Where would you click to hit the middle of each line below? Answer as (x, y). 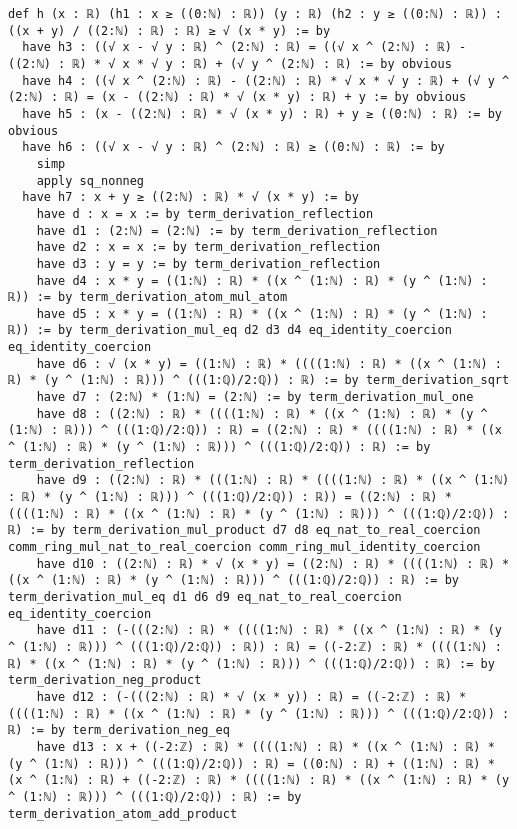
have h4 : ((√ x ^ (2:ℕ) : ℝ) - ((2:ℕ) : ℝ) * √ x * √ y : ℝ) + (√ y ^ (266, 80)
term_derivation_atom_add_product (123, 813)
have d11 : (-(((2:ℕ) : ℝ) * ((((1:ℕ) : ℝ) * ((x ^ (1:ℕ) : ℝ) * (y (269, 630)
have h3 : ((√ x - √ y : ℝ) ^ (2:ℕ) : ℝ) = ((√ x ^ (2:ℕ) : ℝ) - (244, 47)
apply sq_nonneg (90, 180)
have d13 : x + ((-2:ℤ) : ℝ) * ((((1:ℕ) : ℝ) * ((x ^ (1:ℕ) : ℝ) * (265, 746)
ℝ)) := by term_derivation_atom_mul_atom (148, 297)
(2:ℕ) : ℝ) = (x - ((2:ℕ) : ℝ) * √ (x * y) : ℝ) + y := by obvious (237, 97)
